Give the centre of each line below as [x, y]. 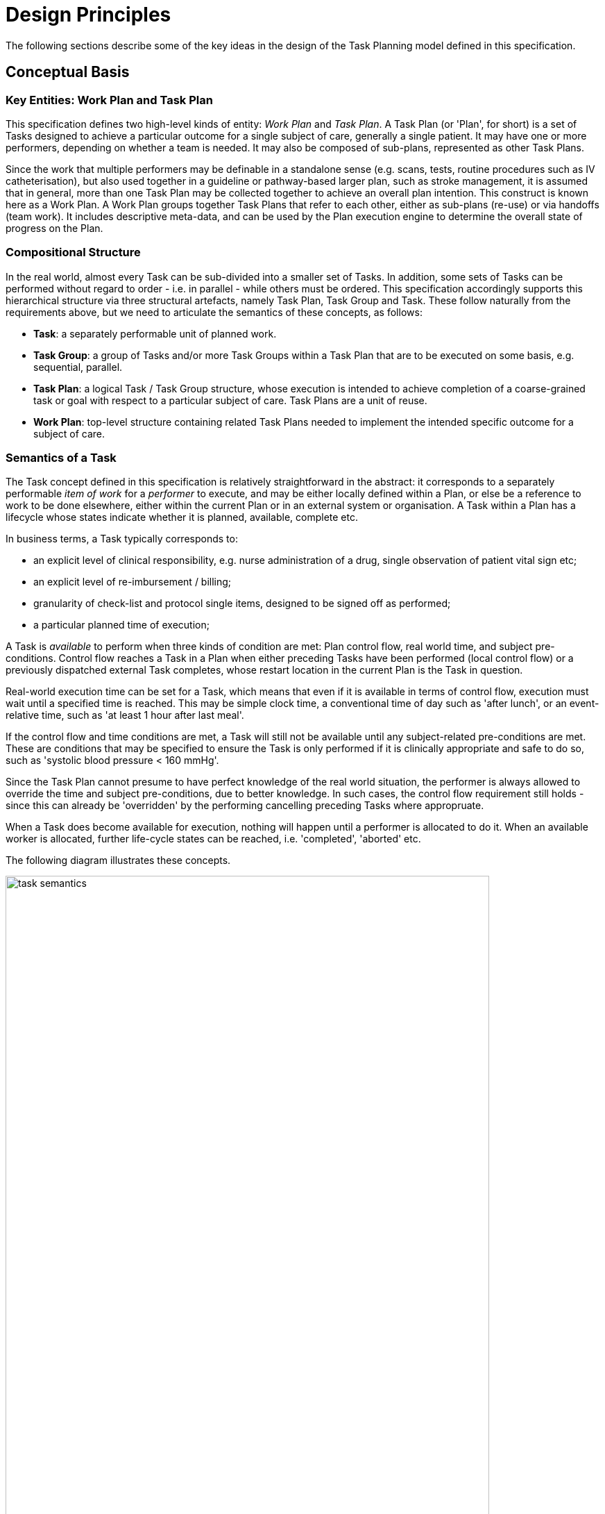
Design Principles [88, 15]
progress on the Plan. [54, 228]
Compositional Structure [73, 252]
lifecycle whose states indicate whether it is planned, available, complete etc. [182, 517]
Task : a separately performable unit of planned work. [155, 333]
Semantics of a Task [61, 458]
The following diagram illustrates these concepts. [118, 860]
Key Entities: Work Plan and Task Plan [109, 100]
